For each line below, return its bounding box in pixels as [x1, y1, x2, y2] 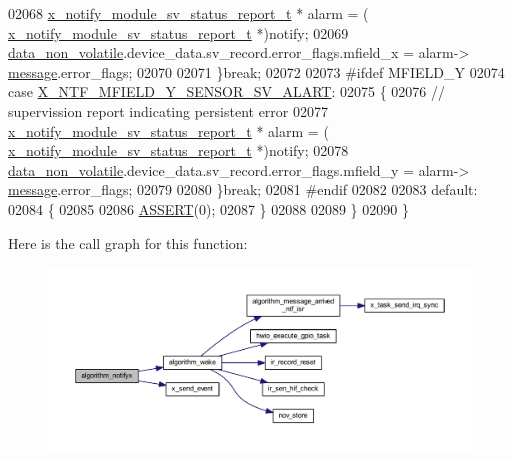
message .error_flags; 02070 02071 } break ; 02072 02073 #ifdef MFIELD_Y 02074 [8, 61, 505, 82]
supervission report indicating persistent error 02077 [8, 100, 328, 121]
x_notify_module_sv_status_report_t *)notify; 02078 [8, 140, 349, 161]
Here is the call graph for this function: [8, 232, 248, 253]
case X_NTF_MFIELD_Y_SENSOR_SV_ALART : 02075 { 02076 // [8, 81, 446, 102]
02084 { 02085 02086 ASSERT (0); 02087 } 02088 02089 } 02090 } [8, 198, 409, 219]
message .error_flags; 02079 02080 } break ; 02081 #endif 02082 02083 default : [8, 179, 478, 200]
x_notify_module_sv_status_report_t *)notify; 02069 [8, 22, 349, 43]
